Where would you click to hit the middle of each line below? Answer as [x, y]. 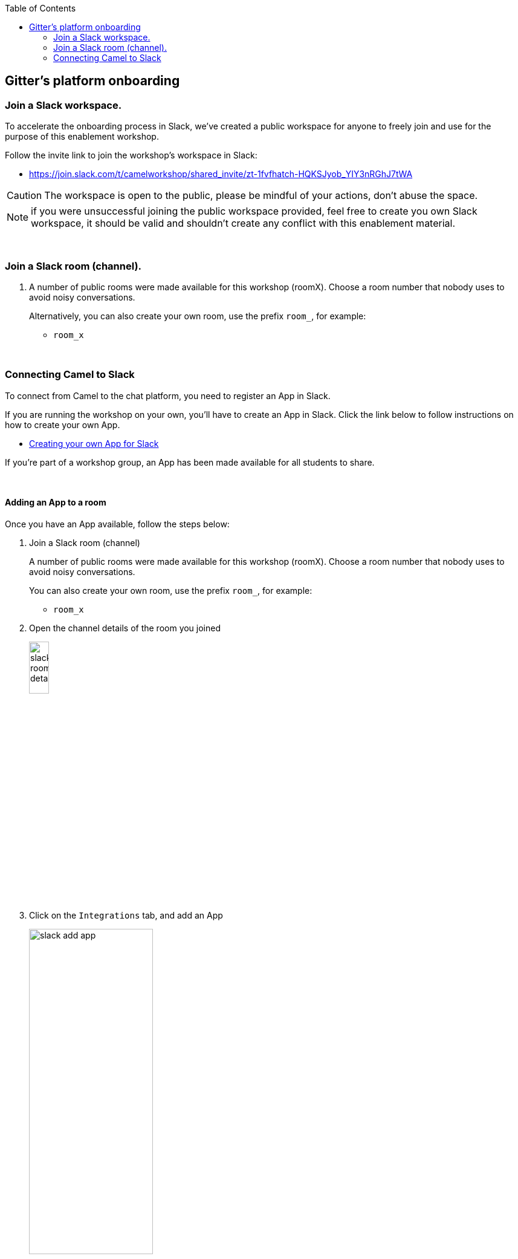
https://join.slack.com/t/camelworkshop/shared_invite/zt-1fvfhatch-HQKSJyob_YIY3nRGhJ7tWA [221, 174]
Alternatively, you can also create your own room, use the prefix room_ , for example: [198, 316]
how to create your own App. [63, 425]
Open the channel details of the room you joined [125, 628]
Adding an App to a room [56, 503]
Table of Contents [40, 8]
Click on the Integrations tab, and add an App [126, 916]
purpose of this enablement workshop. [82, 137]
